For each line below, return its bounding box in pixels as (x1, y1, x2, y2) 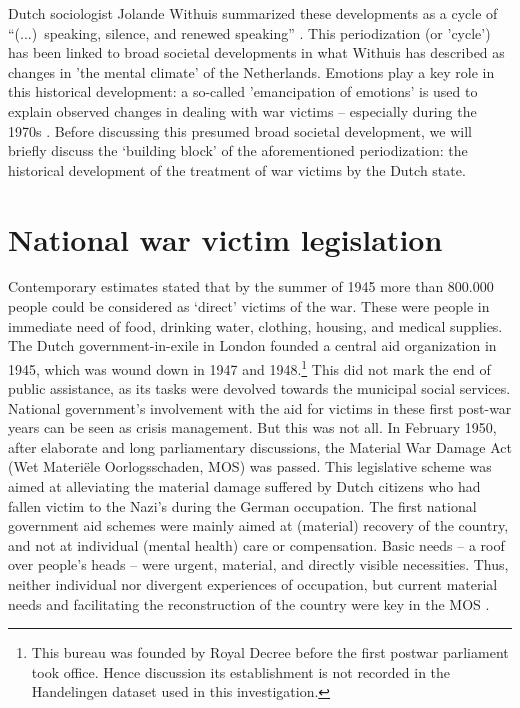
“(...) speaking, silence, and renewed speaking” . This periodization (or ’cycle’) (8, 22, 491, 43)
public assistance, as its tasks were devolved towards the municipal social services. (8, 378, 511, 399)
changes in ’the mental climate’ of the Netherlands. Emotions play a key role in (8, 61, 495, 82)
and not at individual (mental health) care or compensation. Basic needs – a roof (8, 534, 505, 555)
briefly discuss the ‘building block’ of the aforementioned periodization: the (8, 140, 468, 161)
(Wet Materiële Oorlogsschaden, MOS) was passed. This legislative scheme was (8, 456, 492, 477)
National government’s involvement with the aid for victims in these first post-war (8, 397, 512, 418)
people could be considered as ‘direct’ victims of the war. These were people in (8, 296, 490, 317)
